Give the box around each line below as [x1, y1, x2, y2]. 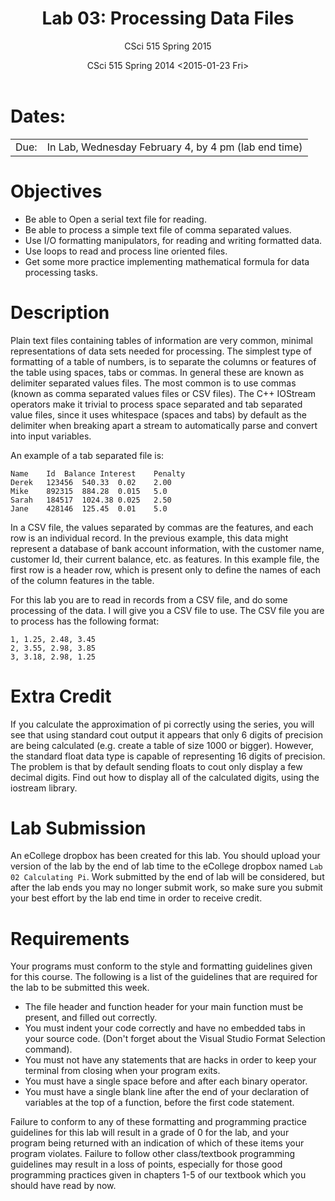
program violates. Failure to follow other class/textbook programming [10, 1148, 295, 1160]
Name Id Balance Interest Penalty [10, 468, 186, 479]
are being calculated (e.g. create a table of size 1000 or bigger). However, [10, 739, 314, 751]
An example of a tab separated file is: [10, 449, 165, 461]
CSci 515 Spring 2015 [124, 40, 212, 52]
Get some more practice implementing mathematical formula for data [24, 255, 310, 267]
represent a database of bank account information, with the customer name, [10, 542, 325, 554]
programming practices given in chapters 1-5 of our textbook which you [10, 1169, 307, 1181]
